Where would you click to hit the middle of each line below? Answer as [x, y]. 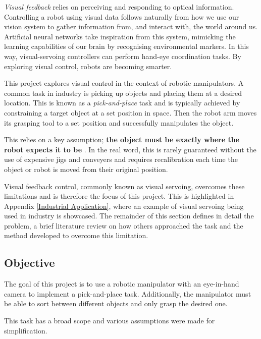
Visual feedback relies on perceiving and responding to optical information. [119, 7]
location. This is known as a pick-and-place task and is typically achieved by [122, 103]
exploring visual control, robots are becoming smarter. [88, 66]
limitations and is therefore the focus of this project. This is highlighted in [119, 196]
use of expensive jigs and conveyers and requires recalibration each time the [121, 159]
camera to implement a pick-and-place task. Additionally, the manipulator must [128, 293]
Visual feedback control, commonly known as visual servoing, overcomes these [124, 186]
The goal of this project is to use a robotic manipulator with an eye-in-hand [122, 284]
